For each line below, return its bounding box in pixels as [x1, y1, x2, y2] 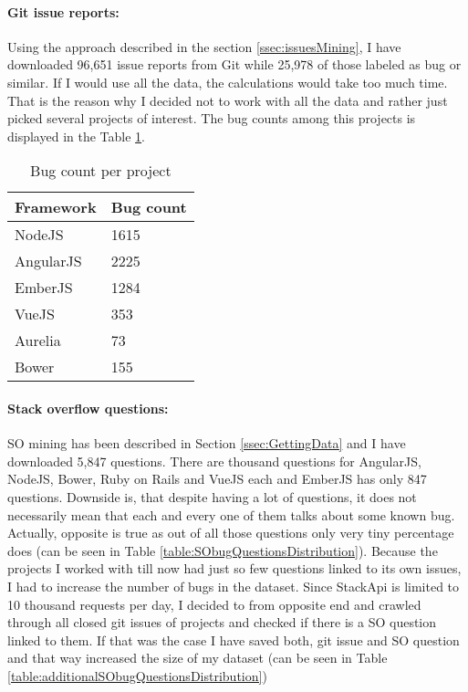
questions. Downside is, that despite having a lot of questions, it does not [7, 487, 417, 506]
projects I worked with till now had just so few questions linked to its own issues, [7, 559, 462, 578]
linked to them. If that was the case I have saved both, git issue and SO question [7, 630, 460, 649]
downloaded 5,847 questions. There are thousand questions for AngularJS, [7, 451, 421, 470]
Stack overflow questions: [7, 398, 169, 417]
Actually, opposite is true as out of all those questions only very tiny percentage [7, 523, 454, 542]
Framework [15, 196, 97, 218]
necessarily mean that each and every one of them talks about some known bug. [7, 505, 455, 524]
